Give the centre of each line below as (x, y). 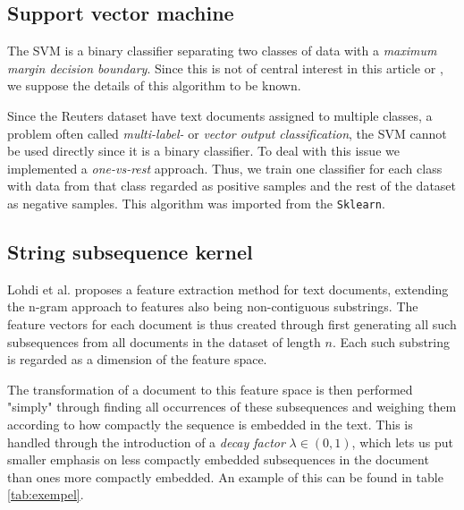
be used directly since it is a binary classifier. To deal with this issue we (203, 151)
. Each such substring (391, 341)
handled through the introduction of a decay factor (146, 442)
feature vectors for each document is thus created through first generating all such (232, 324)
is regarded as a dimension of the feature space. (137, 359)
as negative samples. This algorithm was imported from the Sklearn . (196, 203)
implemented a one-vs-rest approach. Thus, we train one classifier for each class (225, 168)
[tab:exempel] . (46, 494)
